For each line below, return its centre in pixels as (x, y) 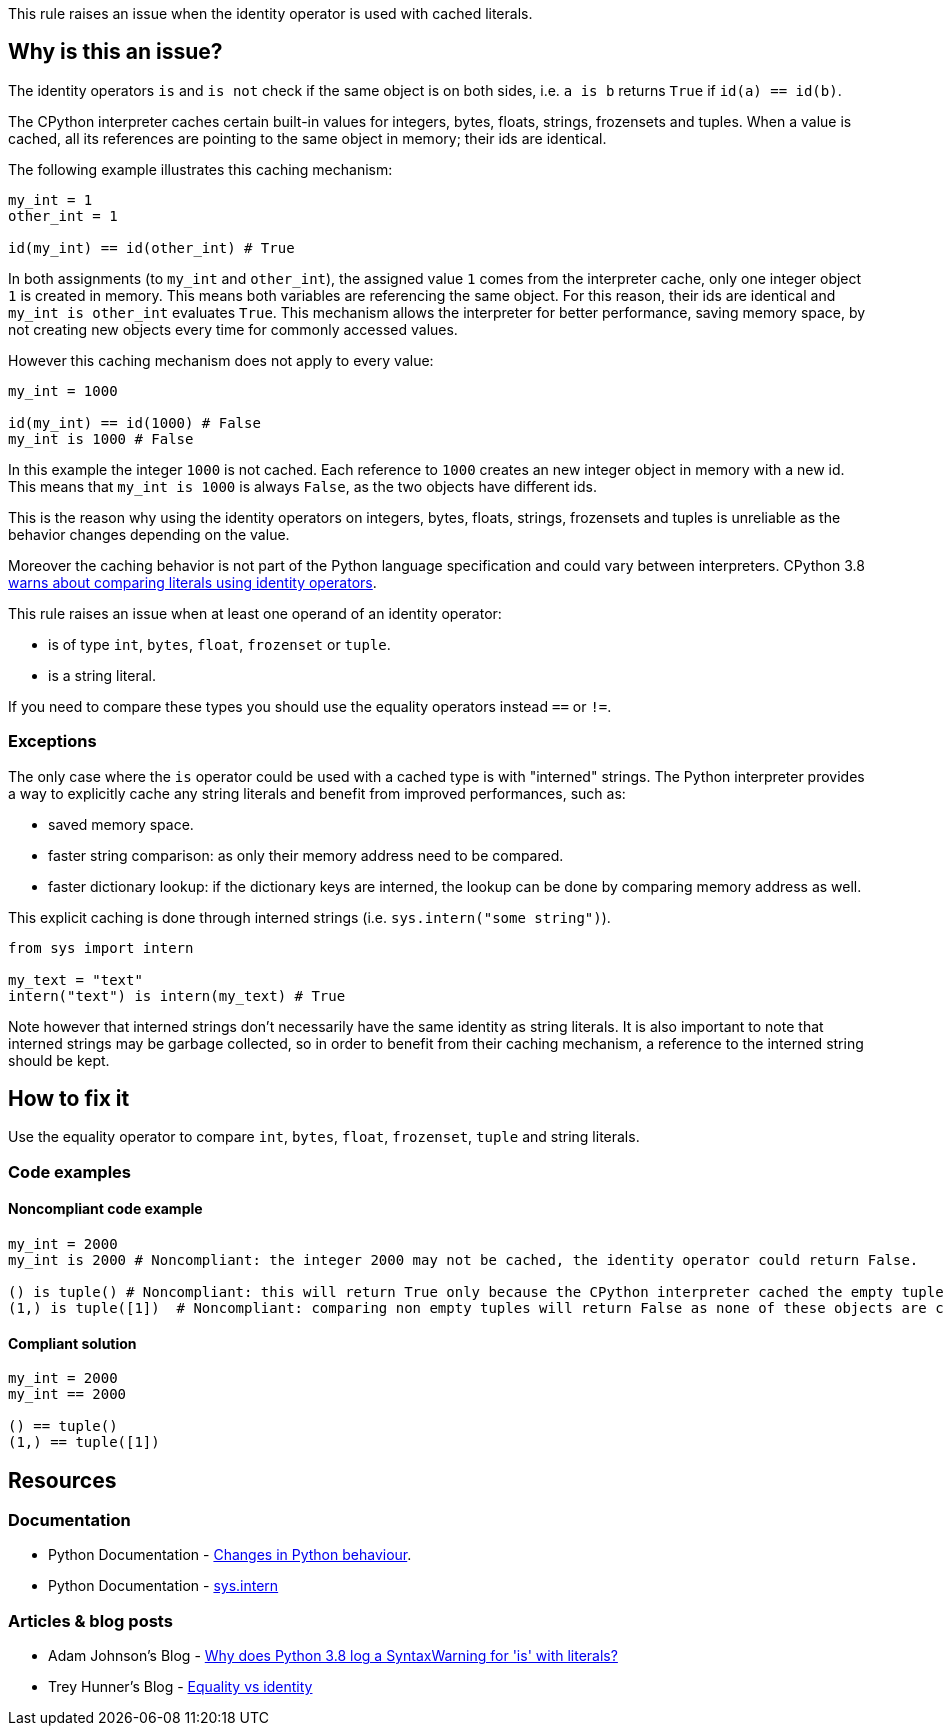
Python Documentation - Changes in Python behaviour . (230, 1555)
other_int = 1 (63, 215)
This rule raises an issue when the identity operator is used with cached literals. (270, 13)
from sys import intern (101, 947)
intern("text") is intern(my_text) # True (177, 995)
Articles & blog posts (90, 1620)
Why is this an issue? (115, 52)
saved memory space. (121, 824)
